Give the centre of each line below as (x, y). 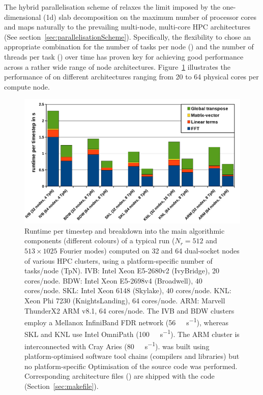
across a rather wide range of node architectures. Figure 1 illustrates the (117, 66)
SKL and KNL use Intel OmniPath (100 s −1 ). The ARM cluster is (132, 333)
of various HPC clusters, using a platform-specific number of (119, 260)
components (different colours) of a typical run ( (100, 241)
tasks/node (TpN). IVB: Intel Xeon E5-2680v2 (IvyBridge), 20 (122, 271)
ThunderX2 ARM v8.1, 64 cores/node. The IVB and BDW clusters (129, 310)
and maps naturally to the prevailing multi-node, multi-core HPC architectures (127, 27)
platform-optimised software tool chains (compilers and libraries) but (132, 356)
